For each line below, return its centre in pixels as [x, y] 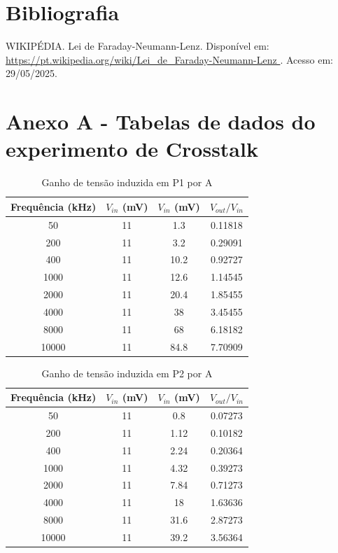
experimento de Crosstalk [132, 149]
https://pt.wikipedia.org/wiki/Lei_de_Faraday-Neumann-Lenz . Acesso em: [169, 59]
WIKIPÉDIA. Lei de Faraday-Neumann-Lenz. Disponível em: [138, 46]
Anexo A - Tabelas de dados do [161, 121]
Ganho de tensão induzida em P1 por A [127, 182]
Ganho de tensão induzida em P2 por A [127, 373]
